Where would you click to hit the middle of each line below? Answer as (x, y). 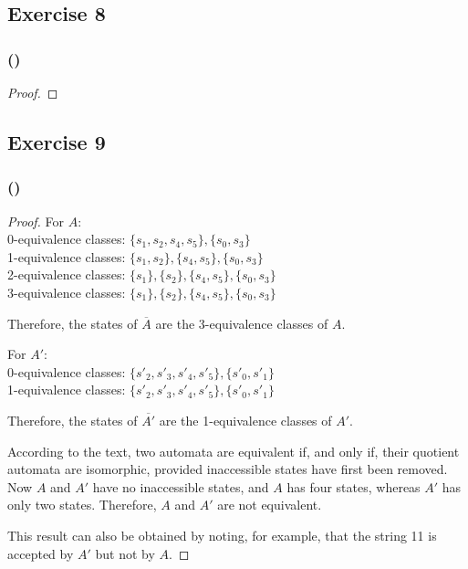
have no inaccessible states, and (181, 486)
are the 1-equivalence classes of (245, 420)
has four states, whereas (354, 486)
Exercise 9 (57, 141)
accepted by (41, 553)
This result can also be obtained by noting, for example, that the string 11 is (222, 535)
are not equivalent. (270, 505)
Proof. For (36, 221)
